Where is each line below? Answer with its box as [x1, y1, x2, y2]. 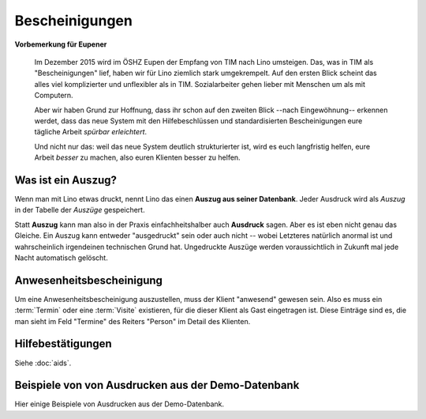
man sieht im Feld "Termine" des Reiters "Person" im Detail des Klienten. [14, 316, 251, 326]
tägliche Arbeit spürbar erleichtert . [34, 127, 148, 137]
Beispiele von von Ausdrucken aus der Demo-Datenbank [14, 379, 300, 392]
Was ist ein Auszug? [14, 173, 118, 187]
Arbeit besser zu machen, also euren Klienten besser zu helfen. [34, 153, 241, 162]
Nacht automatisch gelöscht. [14, 253, 108, 262]
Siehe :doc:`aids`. [14, 358, 72, 368]
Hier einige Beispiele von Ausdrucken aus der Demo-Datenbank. [14, 399, 225, 409]
